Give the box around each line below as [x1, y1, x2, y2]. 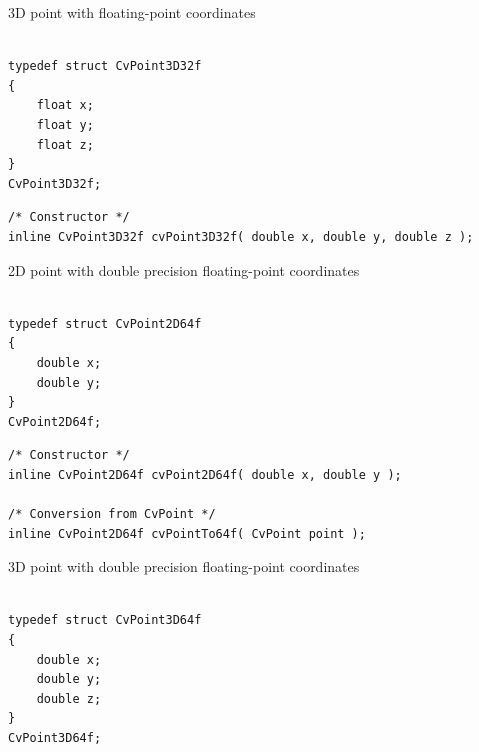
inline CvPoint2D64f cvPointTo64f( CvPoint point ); [8, 526, 366, 541]
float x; [36, 98, 94, 113]
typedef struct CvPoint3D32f [8, 59, 202, 74]
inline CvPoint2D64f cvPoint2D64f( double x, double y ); [8, 467, 402, 482]
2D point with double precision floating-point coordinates [8, 259, 360, 280]
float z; [36, 137, 94, 152]
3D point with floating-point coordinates [8, 2, 256, 22]
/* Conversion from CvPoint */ [8, 507, 216, 522]
